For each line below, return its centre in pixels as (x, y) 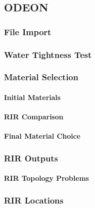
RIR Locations (34, 200)
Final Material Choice (42, 136)
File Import (28, 31)
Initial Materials (32, 97)
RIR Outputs (31, 158)
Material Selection (41, 77)
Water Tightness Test (48, 54)
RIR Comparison (34, 117)
